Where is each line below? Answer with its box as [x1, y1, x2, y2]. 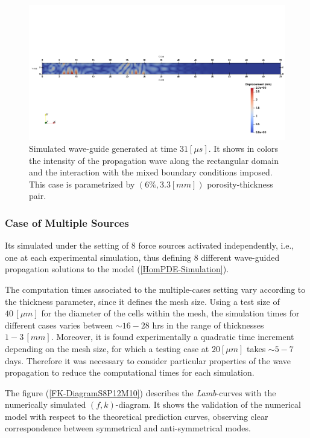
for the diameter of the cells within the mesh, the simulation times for [41, 307, 300, 319]
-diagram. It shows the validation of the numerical [115, 398, 301, 411]
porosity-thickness [207, 177, 273, 190]
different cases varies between [5, 318, 113, 331]
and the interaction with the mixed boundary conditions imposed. [29, 166, 273, 178]
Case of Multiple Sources [5, 215, 129, 230]
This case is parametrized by [29, 177, 135, 190]
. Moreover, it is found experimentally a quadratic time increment [51, 330, 294, 343]
